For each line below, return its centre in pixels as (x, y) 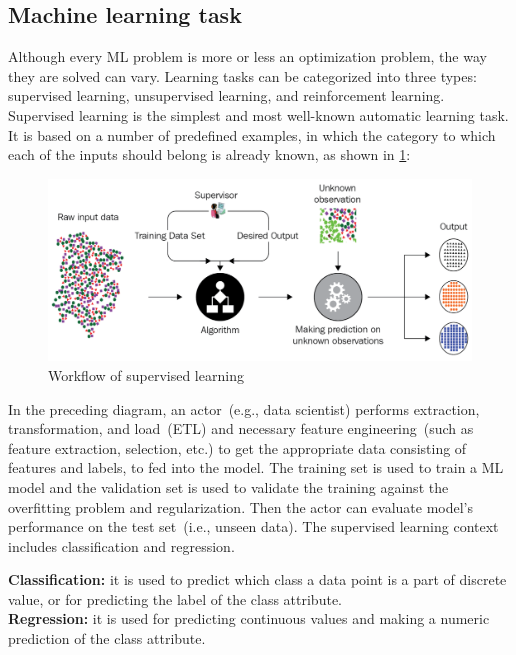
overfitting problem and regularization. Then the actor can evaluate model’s (241, 506)
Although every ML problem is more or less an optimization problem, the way (247, 56)
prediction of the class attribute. (107, 638)
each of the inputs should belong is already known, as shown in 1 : (209, 154)
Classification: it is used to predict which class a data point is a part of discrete (257, 579)
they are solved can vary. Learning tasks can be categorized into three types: (242, 75)
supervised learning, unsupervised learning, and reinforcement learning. (226, 95)
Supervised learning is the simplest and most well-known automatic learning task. (258, 114)
